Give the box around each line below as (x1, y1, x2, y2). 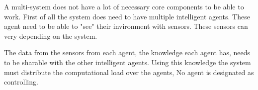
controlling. (4, 77, 38, 87)
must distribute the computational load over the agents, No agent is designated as (4, 67, 254, 77)
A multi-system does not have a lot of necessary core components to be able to (4, 1, 244, 11)
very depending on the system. (4, 30, 97, 41)
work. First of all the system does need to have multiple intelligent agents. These (4, 11, 250, 21)
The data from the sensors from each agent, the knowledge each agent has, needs (4, 47, 251, 58)
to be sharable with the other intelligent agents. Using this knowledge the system (4, 57, 251, 67)
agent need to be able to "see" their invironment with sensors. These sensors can (4, 21, 248, 31)
